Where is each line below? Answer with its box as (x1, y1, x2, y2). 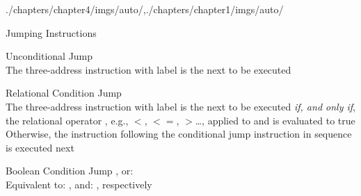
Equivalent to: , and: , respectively (6, 177, 152, 191)
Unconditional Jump (6, 49, 93, 63)
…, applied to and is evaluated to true (195, 113, 355, 127)
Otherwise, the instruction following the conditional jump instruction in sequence (6, 126, 352, 141)
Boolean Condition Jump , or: (6, 163, 134, 178)
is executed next (6, 140, 74, 154)
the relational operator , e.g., (6, 113, 129, 127)
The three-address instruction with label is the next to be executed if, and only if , (6, 99, 355, 113)
